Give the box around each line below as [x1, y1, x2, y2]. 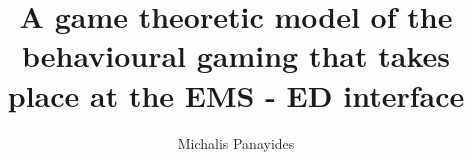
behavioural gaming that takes [22, 35, 450, 76]
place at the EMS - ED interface [7, 74, 465, 115]
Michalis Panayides [177, 132, 295, 153]
